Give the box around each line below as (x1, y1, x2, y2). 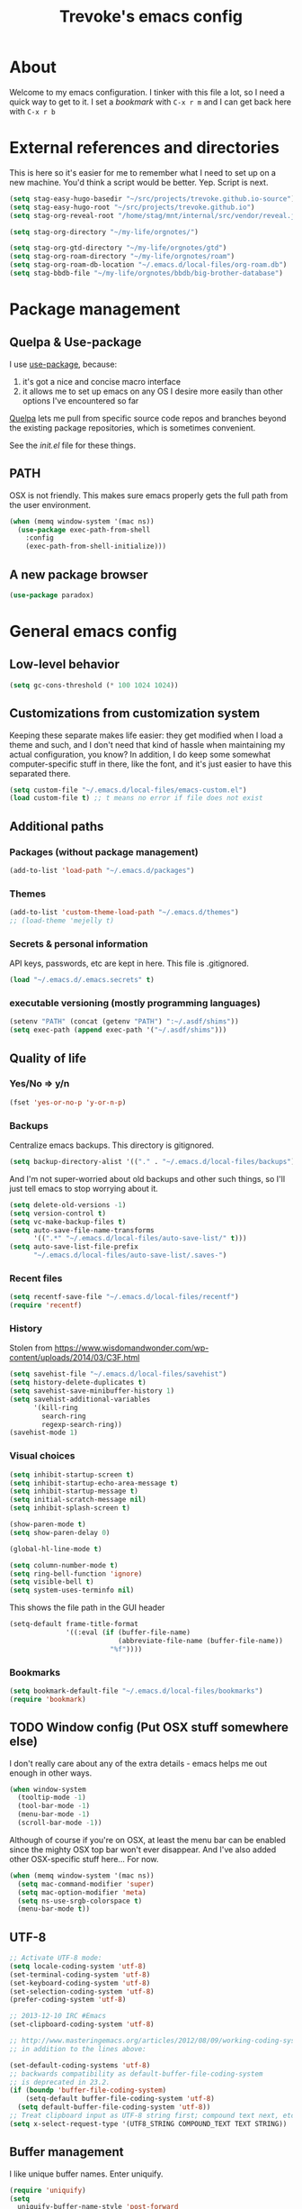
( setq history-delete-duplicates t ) (9, 1378, 147, 1387)
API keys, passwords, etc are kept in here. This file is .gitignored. (9, 958, 249, 969)
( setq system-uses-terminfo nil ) (9, 1586, 135, 1595)
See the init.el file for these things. (9, 440, 137, 450)
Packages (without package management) (9, 845, 200, 858)
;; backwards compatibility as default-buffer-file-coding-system (9, 2069, 263, 2078)
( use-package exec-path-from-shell (17, 525, 151, 534)
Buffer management (9, 2144, 124, 2159)
